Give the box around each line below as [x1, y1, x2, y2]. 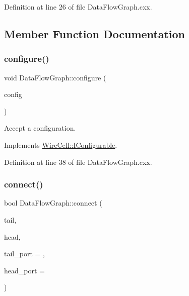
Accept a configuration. [4, 123, 76, 133]
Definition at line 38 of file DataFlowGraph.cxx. [4, 156, 152, 167]
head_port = [4, 265, 45, 275]
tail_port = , [4, 248, 45, 259]
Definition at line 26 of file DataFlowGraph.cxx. [4, 2, 152, 12]
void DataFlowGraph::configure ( [4, 72, 106, 82]
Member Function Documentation [4, 26, 185, 41]
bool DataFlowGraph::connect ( [4, 198, 102, 208]
